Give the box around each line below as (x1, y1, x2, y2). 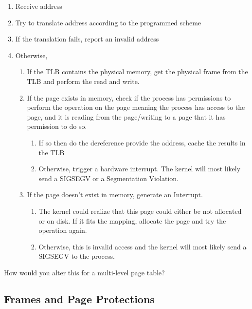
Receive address (15, 1, 62, 11)
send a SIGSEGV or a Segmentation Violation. (38, 173, 179, 183)
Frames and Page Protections (4, 291, 155, 306)
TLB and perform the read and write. (27, 76, 140, 86)
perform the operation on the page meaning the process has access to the (27, 102, 245, 112)
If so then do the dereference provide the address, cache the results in (38, 137, 246, 147)
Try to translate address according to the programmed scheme (15, 17, 201, 27)
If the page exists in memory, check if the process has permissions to (27, 92, 231, 103)
